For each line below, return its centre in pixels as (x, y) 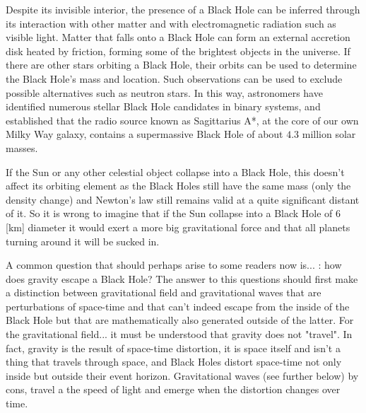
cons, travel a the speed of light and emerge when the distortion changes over (173, 389)
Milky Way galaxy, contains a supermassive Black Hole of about (144, 134)
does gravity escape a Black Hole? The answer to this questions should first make (182, 278)
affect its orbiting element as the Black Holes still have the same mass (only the (178, 186)
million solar (329, 134)
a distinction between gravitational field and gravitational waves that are (164, 292)
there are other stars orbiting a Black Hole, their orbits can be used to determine (181, 65)
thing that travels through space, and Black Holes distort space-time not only (174, 362)
